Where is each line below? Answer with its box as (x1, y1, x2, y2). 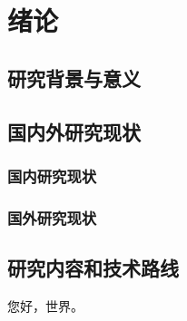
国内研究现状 (7, 164, 97, 187)
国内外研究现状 (7, 117, 141, 145)
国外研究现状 (7, 206, 97, 229)
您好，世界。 (7, 296, 84, 315)
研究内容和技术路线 (7, 254, 179, 282)
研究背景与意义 (7, 63, 141, 92)
